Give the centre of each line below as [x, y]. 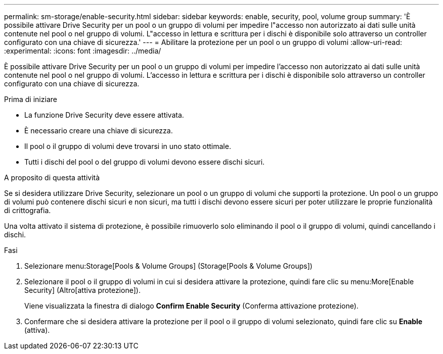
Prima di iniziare [31, 99]
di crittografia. [28, 210]
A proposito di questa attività [52, 178]
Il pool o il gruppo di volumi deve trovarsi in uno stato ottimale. [128, 146]
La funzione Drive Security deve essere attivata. [104, 115]
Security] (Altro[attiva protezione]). [82, 290]
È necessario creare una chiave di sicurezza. [99, 131]
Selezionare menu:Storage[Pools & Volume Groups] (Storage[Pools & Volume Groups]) [168, 266]
